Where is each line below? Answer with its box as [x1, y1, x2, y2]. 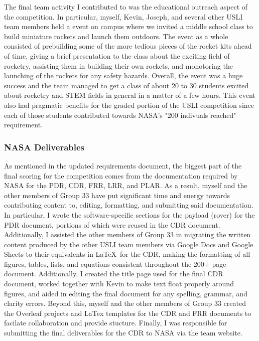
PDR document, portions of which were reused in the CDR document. [4, 219, 220, 230]
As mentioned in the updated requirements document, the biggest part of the [4, 160, 242, 170]
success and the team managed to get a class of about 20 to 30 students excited [4, 80, 249, 90]
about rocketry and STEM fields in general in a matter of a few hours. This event [4, 90, 255, 100]
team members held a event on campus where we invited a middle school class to [4, 21, 253, 32]
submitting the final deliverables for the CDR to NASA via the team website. [4, 327, 242, 338]
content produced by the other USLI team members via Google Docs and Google [4, 239, 253, 249]
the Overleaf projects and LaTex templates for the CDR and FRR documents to [4, 307, 251, 318]
